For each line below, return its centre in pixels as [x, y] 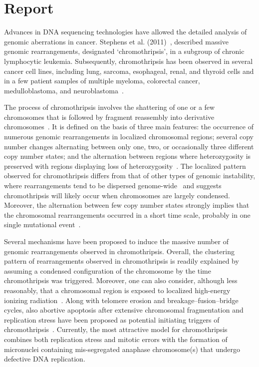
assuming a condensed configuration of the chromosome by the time [108, 270]
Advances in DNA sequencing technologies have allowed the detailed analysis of [126, 32]
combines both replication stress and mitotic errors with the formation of [116, 339]
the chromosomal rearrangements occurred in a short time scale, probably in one [127, 214]
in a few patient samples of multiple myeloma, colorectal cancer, [102, 81]
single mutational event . [42, 224]
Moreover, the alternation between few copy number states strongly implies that [127, 205]
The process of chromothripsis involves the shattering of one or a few [110, 107]
